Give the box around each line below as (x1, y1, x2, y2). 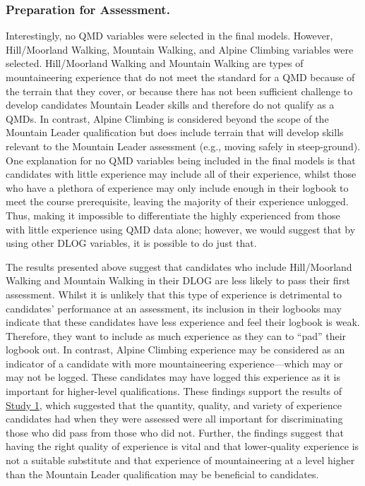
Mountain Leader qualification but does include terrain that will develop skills (6, 125, 344, 140)
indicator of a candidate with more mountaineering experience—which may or (6, 356, 343, 370)
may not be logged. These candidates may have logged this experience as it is (6, 370, 341, 384)
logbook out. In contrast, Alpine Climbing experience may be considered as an (6, 342, 345, 357)
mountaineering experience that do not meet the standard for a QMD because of (6, 70, 355, 84)
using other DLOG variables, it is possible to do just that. (6, 236, 257, 250)
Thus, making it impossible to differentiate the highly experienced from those (6, 207, 340, 222)
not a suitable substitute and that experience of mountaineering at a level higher (6, 453, 355, 468)
